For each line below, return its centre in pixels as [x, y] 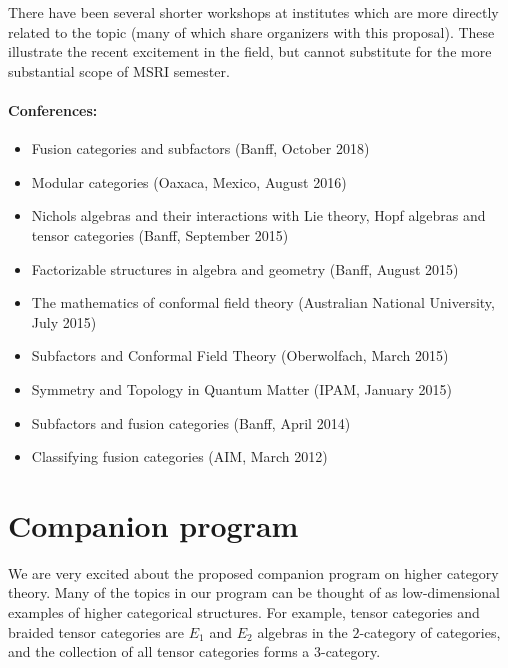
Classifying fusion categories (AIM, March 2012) [179, 456]
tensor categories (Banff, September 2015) [160, 234]
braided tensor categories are [96, 631]
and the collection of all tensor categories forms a [159, 651]
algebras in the [302, 631]
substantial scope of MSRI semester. [119, 70]
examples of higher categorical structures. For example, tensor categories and [244, 612]
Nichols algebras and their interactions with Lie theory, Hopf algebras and [258, 215]
